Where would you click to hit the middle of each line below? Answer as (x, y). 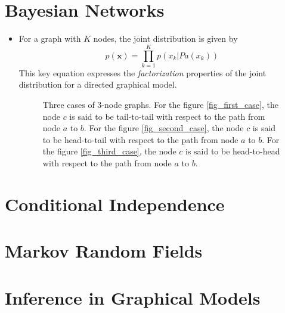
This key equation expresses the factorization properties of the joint (142, 72)
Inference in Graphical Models (133, 297)
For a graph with (50, 38)
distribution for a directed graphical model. (98, 84)
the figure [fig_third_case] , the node (109, 151)
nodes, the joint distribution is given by (165, 38)
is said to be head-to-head (233, 151)
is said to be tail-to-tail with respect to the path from (167, 116)
